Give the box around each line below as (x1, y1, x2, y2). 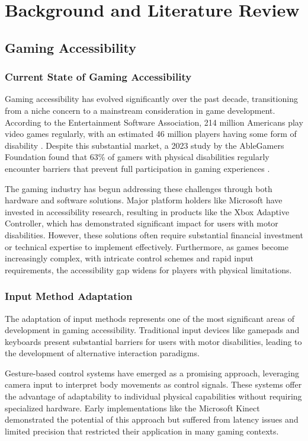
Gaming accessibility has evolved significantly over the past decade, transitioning (5, 92, 298, 105)
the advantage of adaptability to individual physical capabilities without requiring (5, 390, 302, 402)
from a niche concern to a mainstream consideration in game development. (5, 104, 275, 116)
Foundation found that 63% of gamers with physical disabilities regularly (5, 151, 269, 163)
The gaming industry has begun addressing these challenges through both (5, 182, 272, 194)
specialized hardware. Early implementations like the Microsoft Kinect (5, 401, 260, 414)
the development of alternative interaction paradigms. (5, 347, 200, 359)
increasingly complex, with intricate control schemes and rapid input (5, 252, 254, 264)
